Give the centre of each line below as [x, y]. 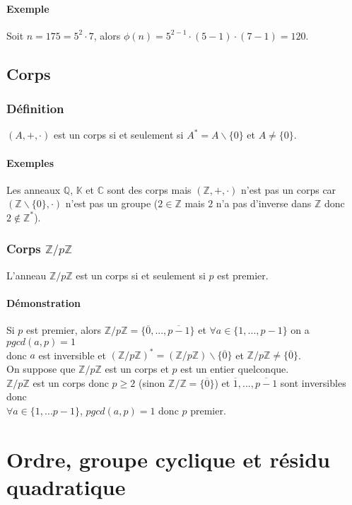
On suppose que [41, 368]
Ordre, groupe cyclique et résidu [168, 459]
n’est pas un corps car [289, 189]
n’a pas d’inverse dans [264, 203]
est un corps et [137, 368]
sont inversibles [313, 382]
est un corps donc [71, 382]
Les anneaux [34, 189]
